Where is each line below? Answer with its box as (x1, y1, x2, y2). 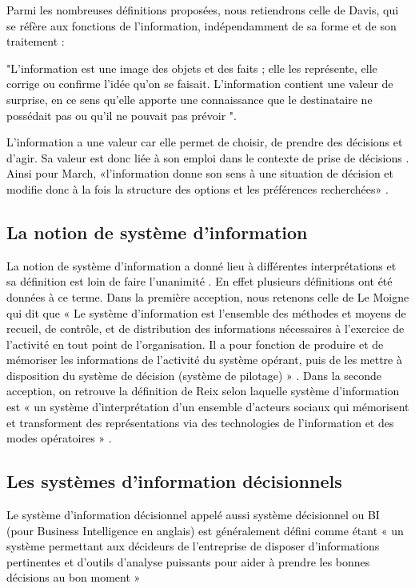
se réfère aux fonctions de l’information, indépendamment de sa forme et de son (6, 17, 397, 34)
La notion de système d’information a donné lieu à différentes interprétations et (6, 257, 397, 274)
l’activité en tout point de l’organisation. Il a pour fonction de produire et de (6, 335, 384, 352)
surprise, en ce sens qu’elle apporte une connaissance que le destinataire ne (6, 90, 373, 107)
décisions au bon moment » (6, 569, 141, 586)
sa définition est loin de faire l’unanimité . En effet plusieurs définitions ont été (6, 273, 393, 290)
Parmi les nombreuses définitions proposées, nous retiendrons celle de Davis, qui (6, 2, 399, 18)
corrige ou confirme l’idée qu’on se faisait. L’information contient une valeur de (6, 75, 393, 92)
